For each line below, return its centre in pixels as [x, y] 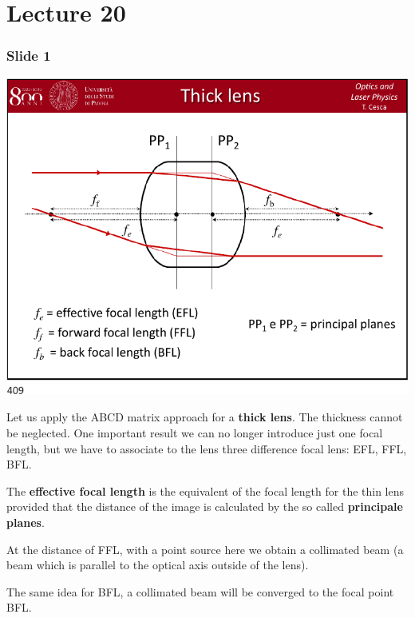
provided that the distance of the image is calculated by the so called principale [205, 506]
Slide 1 [29, 56]
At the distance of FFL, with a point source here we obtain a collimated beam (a [205, 549]
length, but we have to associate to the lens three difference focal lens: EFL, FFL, [207, 448]
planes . [26, 522]
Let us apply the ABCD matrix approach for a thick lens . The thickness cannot [205, 417]
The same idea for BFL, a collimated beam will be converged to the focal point [200, 591]
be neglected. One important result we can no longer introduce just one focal [195, 433]
